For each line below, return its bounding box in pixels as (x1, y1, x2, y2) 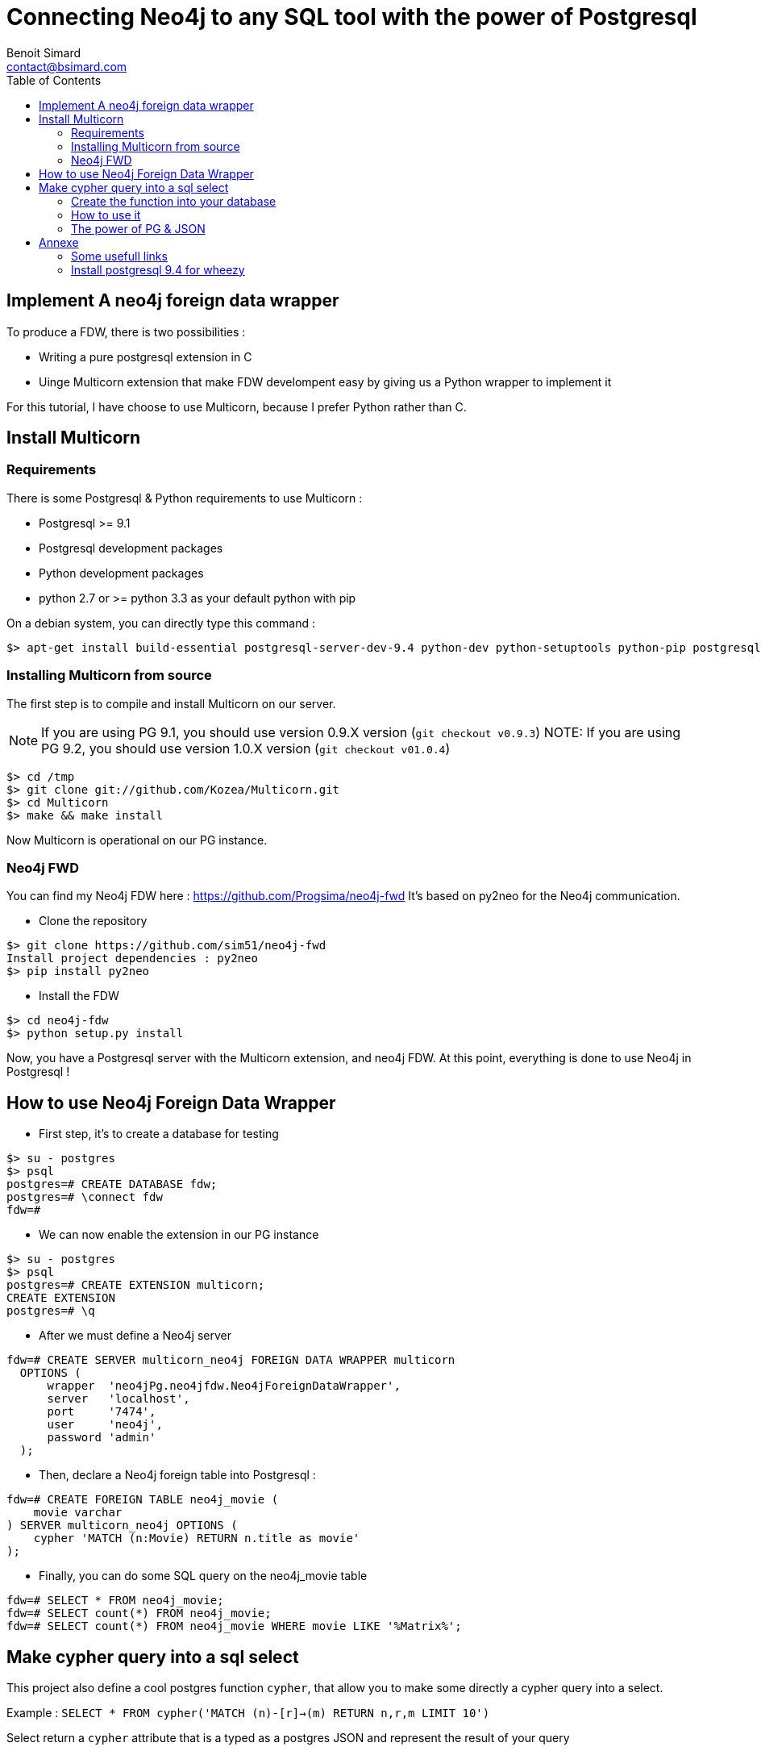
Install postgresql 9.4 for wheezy (71, 262, 245, 277)
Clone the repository (39, 914, 148, 928)
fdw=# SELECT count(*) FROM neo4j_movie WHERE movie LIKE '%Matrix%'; (6, 1620, 462, 1633)
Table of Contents (6, 73, 102, 87)
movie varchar (33, 1506, 123, 1520)
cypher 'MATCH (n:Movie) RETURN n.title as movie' (33, 1532, 360, 1545)
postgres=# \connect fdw (6, 1190, 163, 1204)
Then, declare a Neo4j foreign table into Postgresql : (39, 1468, 316, 1482)
